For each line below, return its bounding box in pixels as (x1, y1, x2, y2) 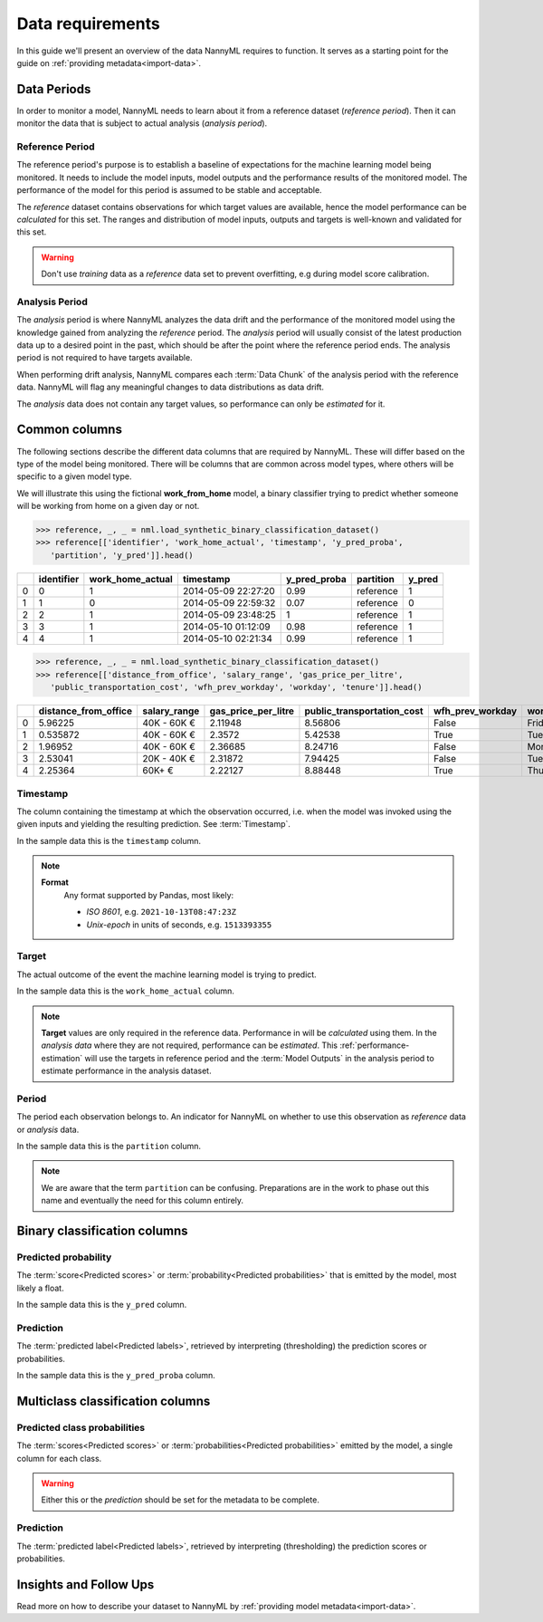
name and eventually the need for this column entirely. (41, 1195, 244, 1206)
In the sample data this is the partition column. (16, 1141, 202, 1152)
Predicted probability (16, 1251, 112, 1263)
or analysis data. (16, 1124, 80, 1135)
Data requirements (16, 14, 160, 34)
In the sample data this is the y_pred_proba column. (16, 1370, 216, 1381)
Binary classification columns (16, 1224, 189, 1239)
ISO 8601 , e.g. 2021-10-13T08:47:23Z (86, 907, 237, 917)
